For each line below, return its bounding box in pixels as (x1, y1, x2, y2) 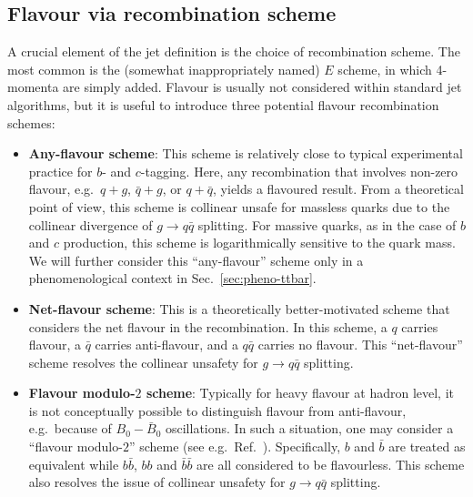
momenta (7, 77, 59, 96)
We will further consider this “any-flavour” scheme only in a (28, 250, 364, 269)
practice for (28, 161, 93, 180)
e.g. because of (28, 419, 112, 438)
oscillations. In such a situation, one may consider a (165, 419, 454, 438)
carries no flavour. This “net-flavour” (257, 335, 463, 354)
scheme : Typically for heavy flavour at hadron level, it (146, 383, 454, 402)
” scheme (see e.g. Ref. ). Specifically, (128, 437, 341, 456)
